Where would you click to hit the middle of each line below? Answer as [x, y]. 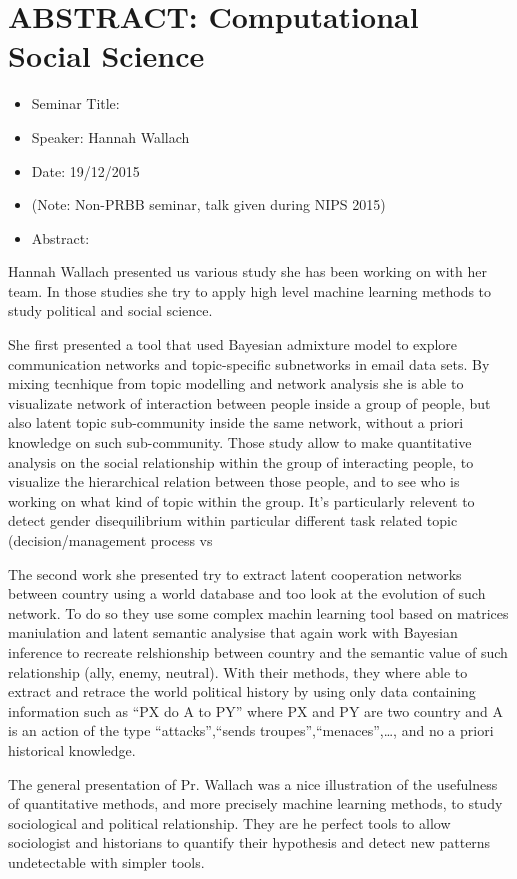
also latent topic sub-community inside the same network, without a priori [236, 422]
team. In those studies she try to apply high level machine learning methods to [250, 290]
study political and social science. [110, 310]
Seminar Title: [75, 103]
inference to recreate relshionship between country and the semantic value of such [258, 651]
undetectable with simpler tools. [106, 861]
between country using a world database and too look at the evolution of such [247, 593]
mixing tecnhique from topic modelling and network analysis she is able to [236, 383]
